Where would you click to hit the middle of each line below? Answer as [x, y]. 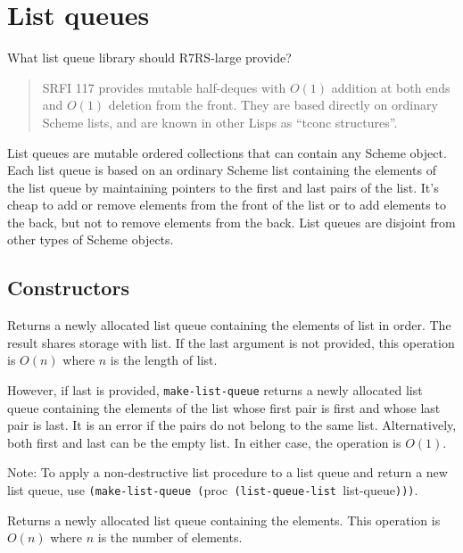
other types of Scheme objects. [91, 239]
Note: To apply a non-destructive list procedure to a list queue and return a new [227, 472]
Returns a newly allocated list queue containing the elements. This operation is [224, 520]
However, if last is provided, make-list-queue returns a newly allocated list [215, 390]
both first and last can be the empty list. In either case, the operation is [204, 442]
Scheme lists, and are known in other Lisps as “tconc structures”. [220, 122]
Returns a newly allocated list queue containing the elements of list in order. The [229, 325]
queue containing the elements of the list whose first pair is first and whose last [224, 407]
